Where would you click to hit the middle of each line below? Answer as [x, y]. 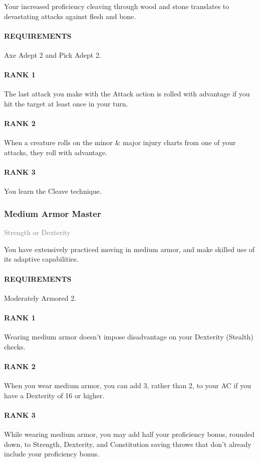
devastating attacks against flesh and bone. [70, 16]
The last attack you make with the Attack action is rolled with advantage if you [127, 94]
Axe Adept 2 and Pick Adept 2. [53, 54]
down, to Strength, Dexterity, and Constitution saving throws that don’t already [128, 444]
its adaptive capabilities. [41, 259]
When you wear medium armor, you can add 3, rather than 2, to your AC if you [127, 385]
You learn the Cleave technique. [53, 191]
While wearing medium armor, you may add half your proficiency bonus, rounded [129, 434]
